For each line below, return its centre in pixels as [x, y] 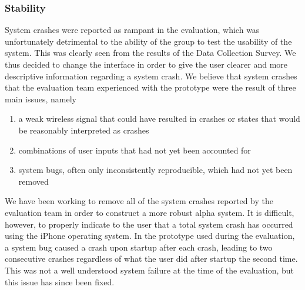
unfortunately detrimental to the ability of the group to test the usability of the [148, 41]
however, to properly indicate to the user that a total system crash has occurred [149, 224]
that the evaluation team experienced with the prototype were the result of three [150, 87]
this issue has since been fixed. [60, 281]
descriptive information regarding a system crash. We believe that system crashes [151, 76]
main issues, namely [41, 99]
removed [33, 181]
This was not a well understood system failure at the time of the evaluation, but [150, 270]
